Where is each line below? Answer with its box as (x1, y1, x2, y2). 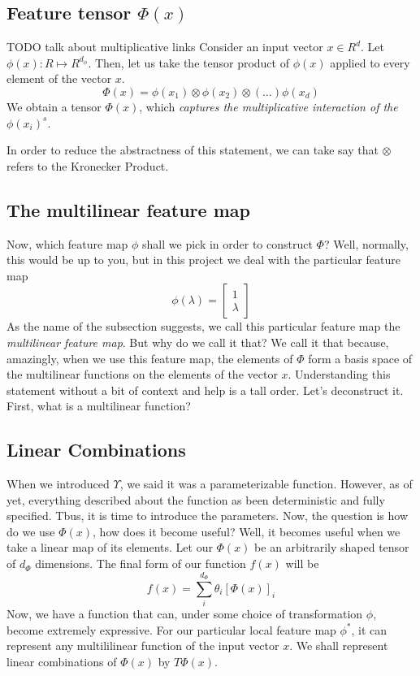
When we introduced (6, 475, 110, 492)
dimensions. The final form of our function (35, 555, 246, 572)
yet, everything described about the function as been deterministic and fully (6, 491, 385, 508)
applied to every (330, 54, 410, 71)
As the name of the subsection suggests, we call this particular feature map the (6, 318, 401, 335)
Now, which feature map (6, 235, 128, 252)
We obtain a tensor (6, 97, 102, 115)
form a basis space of (308, 349, 413, 366)
